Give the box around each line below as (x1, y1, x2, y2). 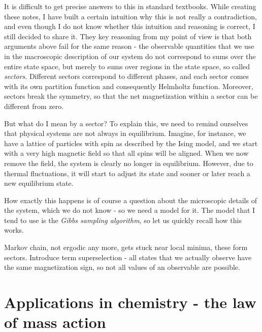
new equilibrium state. (4, 178, 74, 188)
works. (4, 225, 24, 235)
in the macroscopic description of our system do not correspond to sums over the (4, 50, 256, 61)
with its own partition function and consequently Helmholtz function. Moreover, (4, 80, 253, 91)
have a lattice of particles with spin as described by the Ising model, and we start (4, 137, 258, 148)
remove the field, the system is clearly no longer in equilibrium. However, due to (4, 157, 253, 168)
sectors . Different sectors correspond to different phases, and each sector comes (4, 71, 249, 81)
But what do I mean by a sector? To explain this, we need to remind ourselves (4, 118, 248, 128)
